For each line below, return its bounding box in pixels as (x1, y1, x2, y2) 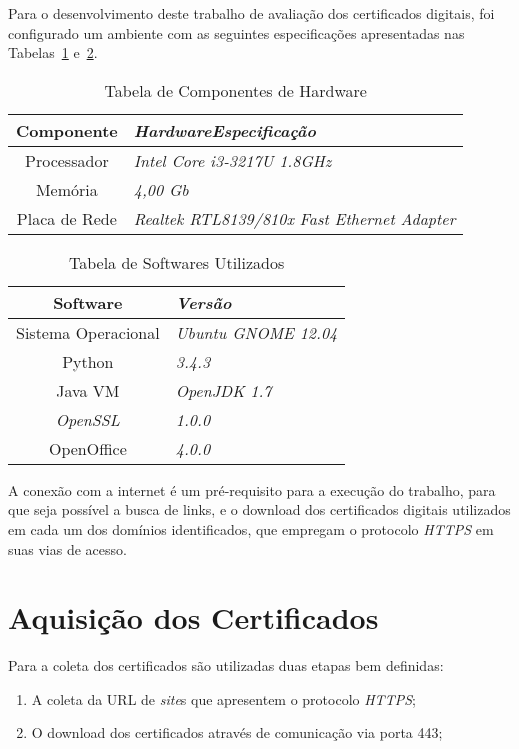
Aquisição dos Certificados (8, 597, 379, 638)
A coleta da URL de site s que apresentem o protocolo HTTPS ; (31, 688, 416, 709)
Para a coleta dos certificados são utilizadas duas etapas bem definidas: (8, 655, 444, 676)
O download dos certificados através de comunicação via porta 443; (31, 722, 443, 743)
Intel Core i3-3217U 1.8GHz (133, 148, 332, 172)
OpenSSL (55, 407, 120, 431)
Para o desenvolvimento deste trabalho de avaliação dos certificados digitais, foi (8, 3, 495, 23)
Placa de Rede (16, 206, 117, 230)
